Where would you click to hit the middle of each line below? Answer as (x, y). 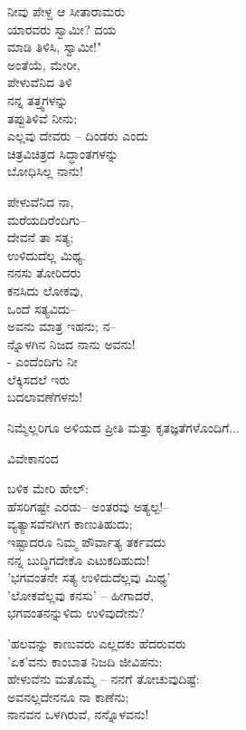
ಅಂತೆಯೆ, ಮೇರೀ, (44, 64)
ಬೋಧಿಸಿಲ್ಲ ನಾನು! (45, 171)
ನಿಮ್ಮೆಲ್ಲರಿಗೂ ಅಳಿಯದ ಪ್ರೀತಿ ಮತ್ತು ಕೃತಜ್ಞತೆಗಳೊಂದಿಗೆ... (123, 428)
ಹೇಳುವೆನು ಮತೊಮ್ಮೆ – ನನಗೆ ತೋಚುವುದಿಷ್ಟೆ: (104, 679)
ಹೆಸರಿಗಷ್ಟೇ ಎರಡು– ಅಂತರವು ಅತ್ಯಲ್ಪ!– (89, 506)
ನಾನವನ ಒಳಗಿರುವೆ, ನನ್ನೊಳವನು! (78, 714)
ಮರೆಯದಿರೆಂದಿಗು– (47, 219)
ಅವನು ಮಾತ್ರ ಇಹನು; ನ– (62, 326)
